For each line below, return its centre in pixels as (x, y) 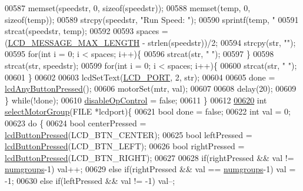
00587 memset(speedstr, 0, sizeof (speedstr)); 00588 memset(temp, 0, (128, 8)
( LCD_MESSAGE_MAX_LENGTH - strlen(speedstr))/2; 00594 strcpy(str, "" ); (150, 42)
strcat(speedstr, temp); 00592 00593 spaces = (86, 31)
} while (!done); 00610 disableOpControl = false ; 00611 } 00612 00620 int (136, 100)
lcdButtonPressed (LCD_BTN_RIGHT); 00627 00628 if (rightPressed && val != (149, 157)
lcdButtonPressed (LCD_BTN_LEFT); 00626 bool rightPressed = (125, 146)
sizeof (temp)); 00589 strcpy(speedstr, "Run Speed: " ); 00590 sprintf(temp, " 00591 (152, 19)
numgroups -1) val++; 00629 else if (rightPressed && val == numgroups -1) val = (150, 169)
